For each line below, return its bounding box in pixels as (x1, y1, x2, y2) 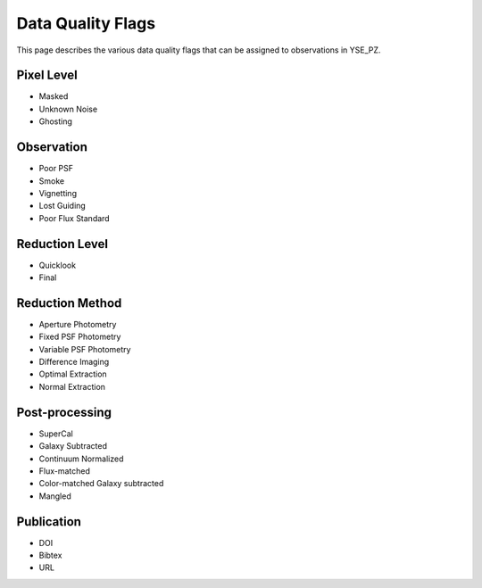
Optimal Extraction (38, 369, 107, 379)
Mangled (38, 491, 71, 501)
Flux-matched (38, 465, 91, 476)
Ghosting (38, 116, 73, 127)
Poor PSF (38, 163, 74, 174)
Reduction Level (16, 236, 109, 252)
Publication (16, 514, 82, 529)
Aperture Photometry (38, 319, 117, 329)
